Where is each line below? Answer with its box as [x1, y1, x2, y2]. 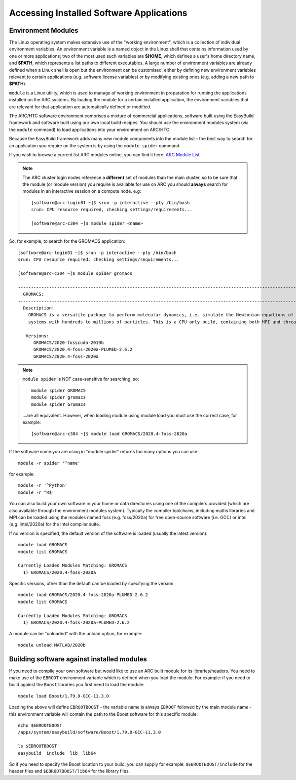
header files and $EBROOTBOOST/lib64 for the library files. [9, 768, 130, 774]
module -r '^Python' [18, 482, 68, 488]
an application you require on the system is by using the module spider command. [9, 142, 181, 148]
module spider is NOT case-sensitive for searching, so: [22, 376, 139, 382]
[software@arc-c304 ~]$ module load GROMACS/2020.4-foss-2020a [31, 431, 187, 436]
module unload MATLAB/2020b [18, 642, 86, 648]
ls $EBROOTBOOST [18, 743, 57, 749]
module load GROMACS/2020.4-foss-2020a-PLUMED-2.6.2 [18, 592, 148, 598]
